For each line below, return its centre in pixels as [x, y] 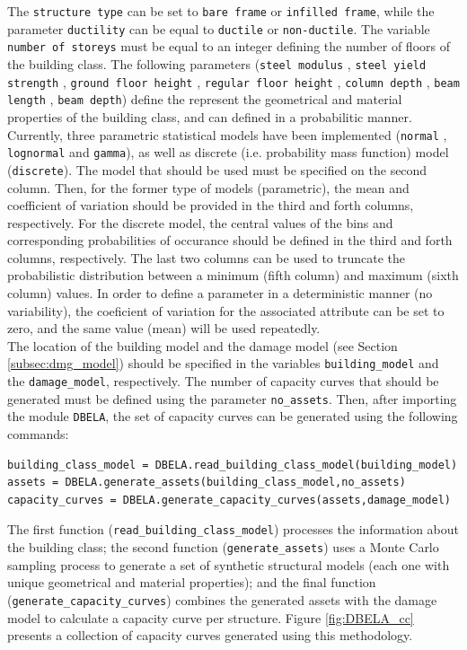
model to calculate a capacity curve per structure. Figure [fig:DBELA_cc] [211, 617]
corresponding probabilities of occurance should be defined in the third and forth [230, 240]
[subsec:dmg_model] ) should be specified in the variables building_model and [223, 363]
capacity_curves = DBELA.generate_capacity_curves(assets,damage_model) [229, 500]
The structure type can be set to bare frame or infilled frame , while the [221, 11]
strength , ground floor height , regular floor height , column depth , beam [233, 81]
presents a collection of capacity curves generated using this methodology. [210, 635]
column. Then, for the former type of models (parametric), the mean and [208, 187]
